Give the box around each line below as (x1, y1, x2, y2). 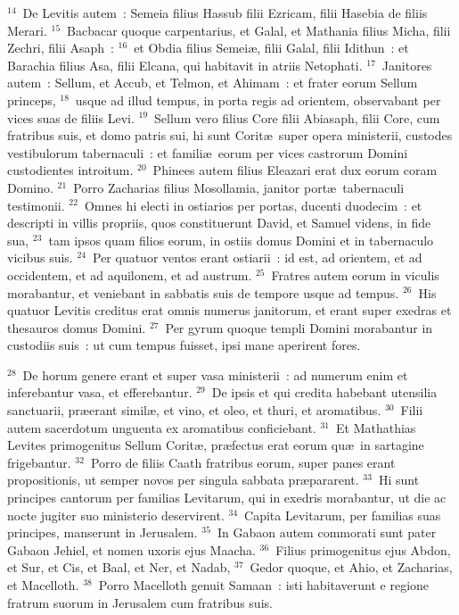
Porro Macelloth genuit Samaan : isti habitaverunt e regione (98, 576, 430, 594)
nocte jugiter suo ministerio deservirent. (7, 505, 225, 524)
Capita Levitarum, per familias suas (244, 505, 441, 524)
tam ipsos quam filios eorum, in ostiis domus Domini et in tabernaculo (48, 230, 434, 249)
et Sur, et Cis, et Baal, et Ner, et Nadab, (7, 558, 231, 577)
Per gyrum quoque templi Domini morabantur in (165, 318, 433, 337)
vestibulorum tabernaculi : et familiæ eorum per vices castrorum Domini (7, 143, 408, 162)
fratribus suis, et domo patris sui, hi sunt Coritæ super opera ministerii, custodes (7, 126, 453, 145)
